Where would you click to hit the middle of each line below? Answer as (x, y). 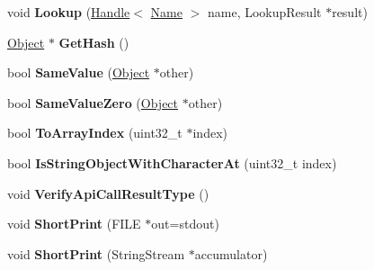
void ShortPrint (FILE (74, 224)
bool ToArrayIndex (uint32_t (95, 133)
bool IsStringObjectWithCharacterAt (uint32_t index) (172, 162)
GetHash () (94, 42)
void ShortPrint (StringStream (96, 253)
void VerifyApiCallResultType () (108, 193)
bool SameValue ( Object (79, 72)
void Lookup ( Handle (69, 12)
